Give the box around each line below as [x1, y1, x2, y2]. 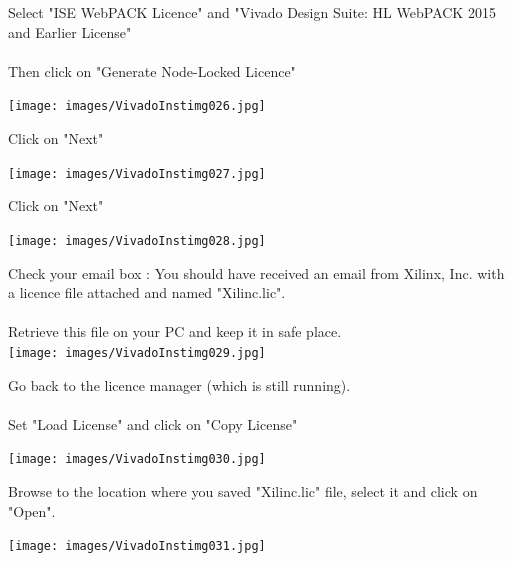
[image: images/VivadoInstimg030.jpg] [8, 452, 266, 467]
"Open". [8, 500, 56, 521]
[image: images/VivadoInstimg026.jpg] [8, 99, 266, 114]
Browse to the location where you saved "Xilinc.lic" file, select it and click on [8, 481, 478, 501]
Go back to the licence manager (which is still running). [8, 374, 351, 395]
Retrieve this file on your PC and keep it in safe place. [8, 321, 342, 342]
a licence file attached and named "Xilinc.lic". [8, 282, 286, 303]
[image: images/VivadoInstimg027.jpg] [8, 166, 266, 181]
